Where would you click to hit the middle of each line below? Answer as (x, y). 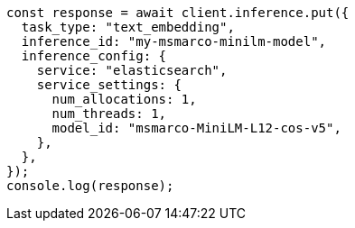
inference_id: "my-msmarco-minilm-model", (174, 41)
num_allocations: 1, (124, 99)
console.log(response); (90, 186)
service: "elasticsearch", (132, 70)
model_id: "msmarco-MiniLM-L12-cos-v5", (196, 128)
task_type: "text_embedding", (128, 27)
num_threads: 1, (109, 114)
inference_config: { (94, 56)
